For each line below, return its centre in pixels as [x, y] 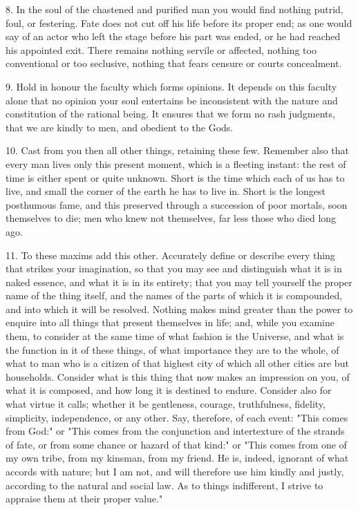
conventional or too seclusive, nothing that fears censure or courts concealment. [174, 63]
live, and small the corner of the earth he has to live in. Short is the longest [166, 191]
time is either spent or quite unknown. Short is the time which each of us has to [175, 177]
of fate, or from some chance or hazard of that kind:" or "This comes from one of [176, 444]
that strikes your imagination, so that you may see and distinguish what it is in [174, 268]
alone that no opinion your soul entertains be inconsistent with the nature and [172, 100]
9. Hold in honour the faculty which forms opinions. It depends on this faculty [171, 86]
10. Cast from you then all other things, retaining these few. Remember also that [177, 150]
